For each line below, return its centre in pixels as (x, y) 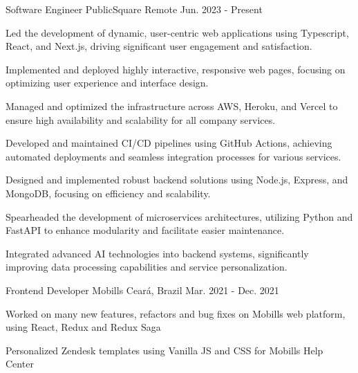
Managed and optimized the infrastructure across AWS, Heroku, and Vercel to (172, 106)
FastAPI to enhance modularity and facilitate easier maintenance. (145, 230)
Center (20, 364)
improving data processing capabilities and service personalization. (147, 267)
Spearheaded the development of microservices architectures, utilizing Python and (179, 216)
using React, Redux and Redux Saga (83, 327)
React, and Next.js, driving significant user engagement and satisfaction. (159, 46)
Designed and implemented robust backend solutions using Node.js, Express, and (177, 180)
